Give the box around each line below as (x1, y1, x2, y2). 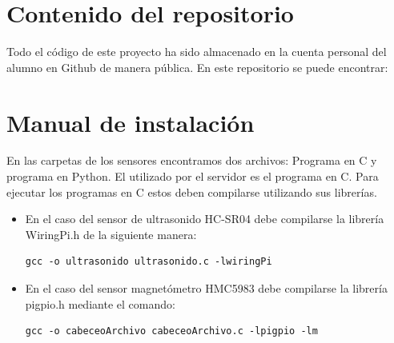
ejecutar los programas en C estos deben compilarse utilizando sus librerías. (6, 183, 377, 200)
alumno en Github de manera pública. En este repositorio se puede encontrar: (6, 58, 388, 75)
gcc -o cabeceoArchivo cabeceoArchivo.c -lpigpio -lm (25, 325, 318, 337)
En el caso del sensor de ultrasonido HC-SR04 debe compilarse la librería (25, 210, 384, 227)
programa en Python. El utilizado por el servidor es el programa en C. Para (6, 168, 379, 185)
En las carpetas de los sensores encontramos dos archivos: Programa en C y (6, 152, 377, 169)
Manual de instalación (6, 106, 255, 138)
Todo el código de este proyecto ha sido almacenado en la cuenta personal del (6, 43, 387, 60)
